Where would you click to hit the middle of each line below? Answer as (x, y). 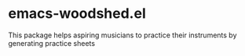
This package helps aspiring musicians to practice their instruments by (122, 35)
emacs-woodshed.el (77, 14)
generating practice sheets (52, 43)
